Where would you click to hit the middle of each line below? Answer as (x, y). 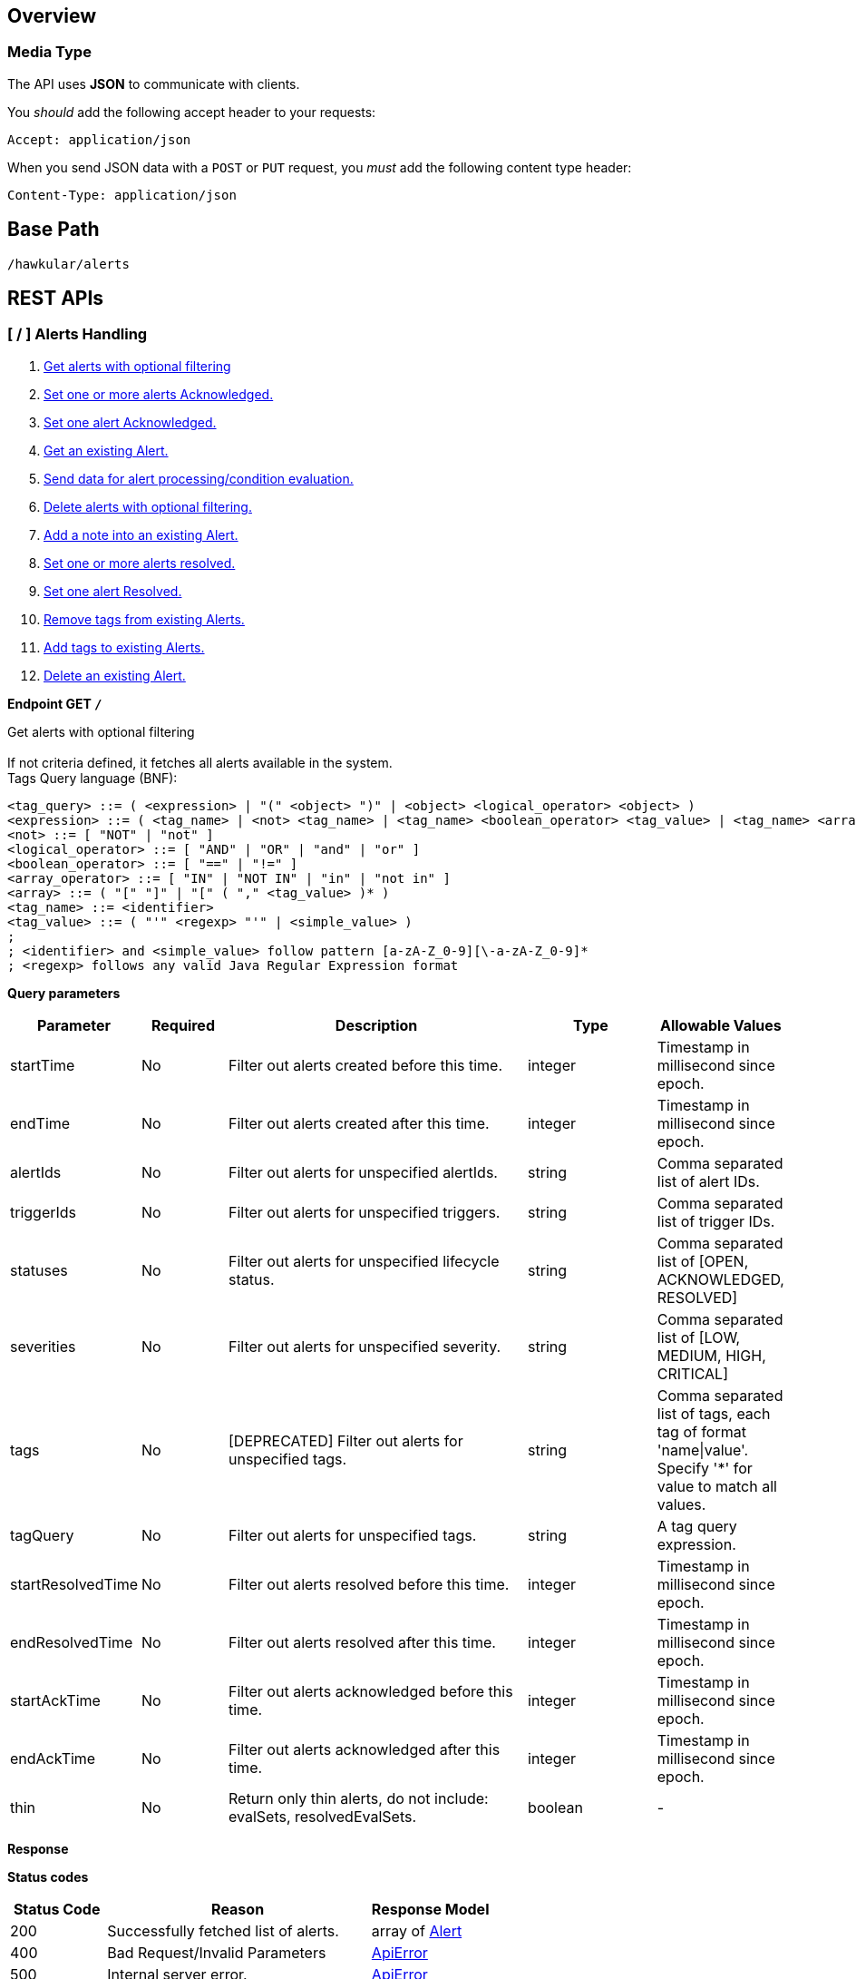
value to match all (717, 1486)
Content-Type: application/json (122, 195)
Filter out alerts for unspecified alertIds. (363, 1172)
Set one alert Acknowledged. (130, 422)
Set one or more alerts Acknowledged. (159, 394)
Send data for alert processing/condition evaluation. (199, 478)
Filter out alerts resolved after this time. (362, 1642)
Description (376, 1025)
